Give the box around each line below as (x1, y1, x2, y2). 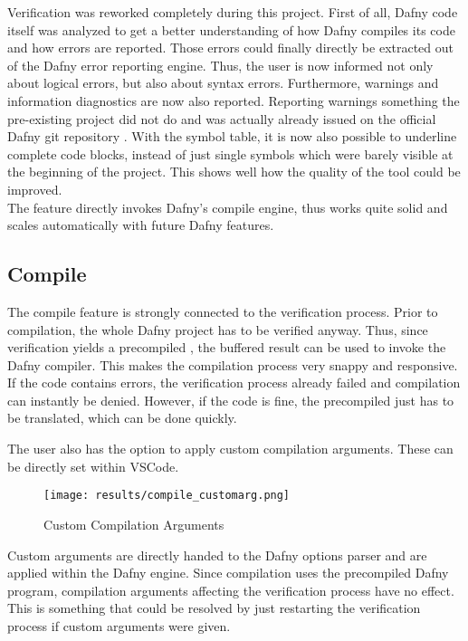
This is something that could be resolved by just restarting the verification (7, 598, 421, 617)
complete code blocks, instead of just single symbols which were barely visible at (7, 144, 454, 163)
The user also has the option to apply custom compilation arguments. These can (7, 439, 454, 458)
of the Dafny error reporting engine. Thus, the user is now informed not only (7, 55, 434, 74)
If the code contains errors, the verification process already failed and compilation (7, 373, 461, 392)
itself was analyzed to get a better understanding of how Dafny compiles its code (7, 20, 455, 39)
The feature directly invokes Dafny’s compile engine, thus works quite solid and (7, 197, 448, 216)
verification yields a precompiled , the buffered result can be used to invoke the (7, 338, 446, 357)
